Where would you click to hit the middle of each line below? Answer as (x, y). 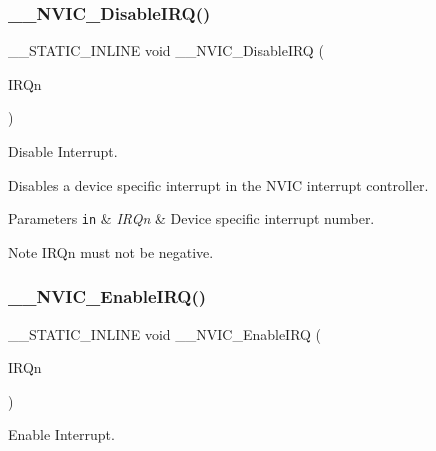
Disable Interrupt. (63, 151)
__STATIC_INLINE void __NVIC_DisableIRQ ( (166, 50)
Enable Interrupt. (61, 434)
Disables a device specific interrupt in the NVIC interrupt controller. (218, 184)
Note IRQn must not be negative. (111, 251)
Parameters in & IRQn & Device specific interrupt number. (191, 218)
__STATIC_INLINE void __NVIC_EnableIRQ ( (165, 333)
